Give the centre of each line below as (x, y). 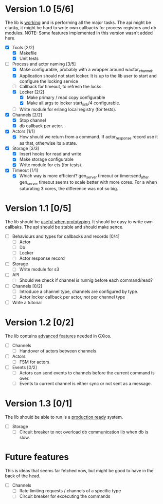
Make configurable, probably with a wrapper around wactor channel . (86, 70)
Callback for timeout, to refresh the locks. (61, 87)
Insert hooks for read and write (50, 154)
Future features (37, 457)
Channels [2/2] (27, 115)
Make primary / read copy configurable (66, 97)
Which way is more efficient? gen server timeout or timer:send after (84, 176)
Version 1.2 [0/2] (39, 322)
